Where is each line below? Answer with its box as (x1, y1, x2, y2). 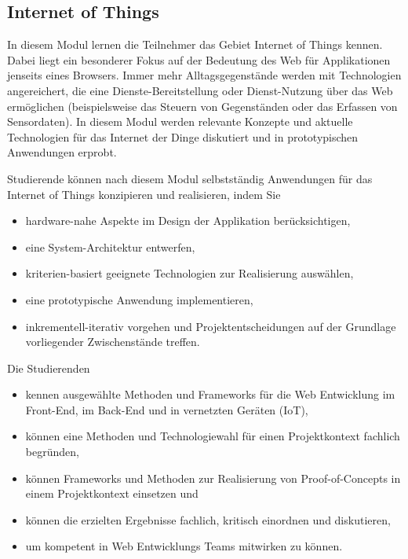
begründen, (25, 443, 79, 460)
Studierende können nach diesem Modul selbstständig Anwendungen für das (7, 170, 373, 186)
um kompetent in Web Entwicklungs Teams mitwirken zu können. (25, 538, 343, 554)
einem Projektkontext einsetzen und (25, 485, 199, 502)
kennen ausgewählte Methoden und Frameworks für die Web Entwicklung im (25, 386, 395, 403)
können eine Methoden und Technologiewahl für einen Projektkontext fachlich (25, 428, 400, 444)
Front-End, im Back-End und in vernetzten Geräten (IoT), (25, 401, 308, 417)
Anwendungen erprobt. (7, 144, 117, 160)
